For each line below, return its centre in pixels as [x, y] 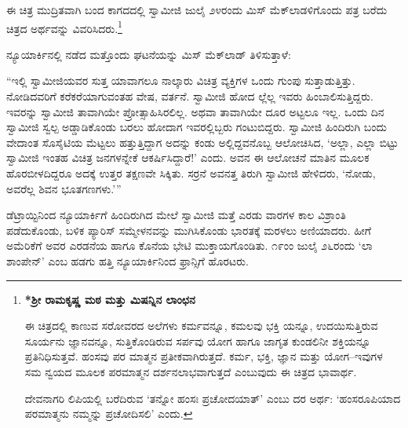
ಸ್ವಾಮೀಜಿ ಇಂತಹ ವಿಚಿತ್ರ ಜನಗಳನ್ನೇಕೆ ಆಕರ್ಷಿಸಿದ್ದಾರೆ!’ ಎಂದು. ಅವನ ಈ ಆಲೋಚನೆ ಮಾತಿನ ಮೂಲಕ [188, 157]
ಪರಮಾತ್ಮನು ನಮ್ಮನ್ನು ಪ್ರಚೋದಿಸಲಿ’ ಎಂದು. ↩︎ [109, 413]
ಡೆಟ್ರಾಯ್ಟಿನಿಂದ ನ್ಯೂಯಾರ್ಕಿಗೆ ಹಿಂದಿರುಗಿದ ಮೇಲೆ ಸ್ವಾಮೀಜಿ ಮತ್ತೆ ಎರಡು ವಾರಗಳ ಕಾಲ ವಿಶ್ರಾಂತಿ [176, 215]
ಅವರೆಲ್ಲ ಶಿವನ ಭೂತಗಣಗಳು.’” [64, 188]
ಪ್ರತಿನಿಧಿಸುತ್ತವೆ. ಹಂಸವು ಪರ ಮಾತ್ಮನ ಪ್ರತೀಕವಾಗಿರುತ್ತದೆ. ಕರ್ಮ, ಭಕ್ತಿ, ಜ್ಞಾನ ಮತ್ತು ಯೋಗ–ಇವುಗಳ [204, 356]
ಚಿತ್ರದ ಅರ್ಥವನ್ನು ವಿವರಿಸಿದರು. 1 [64, 27]
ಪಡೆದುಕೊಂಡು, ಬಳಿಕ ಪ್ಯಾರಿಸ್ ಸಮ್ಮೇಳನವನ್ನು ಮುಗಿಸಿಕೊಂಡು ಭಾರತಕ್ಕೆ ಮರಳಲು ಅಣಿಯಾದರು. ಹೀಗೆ [189, 230]
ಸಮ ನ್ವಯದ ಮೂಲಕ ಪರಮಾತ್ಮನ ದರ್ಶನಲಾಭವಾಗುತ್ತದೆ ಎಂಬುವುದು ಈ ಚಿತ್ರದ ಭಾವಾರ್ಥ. [191, 371]
